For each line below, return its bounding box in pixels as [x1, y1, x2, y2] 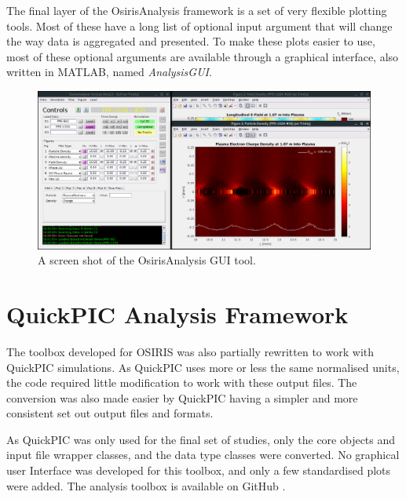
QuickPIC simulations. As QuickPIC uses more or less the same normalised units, [6, 359, 400, 375]
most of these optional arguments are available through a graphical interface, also [6, 48, 399, 64]
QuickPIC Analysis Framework [6, 297, 349, 330]
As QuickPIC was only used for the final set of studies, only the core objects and [6, 431, 396, 447]
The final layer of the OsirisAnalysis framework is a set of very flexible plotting [6, 2, 387, 18]
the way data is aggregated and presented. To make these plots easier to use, [6, 33, 375, 49]
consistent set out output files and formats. [6, 405, 214, 421]
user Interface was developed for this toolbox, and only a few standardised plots [6, 462, 391, 479]
